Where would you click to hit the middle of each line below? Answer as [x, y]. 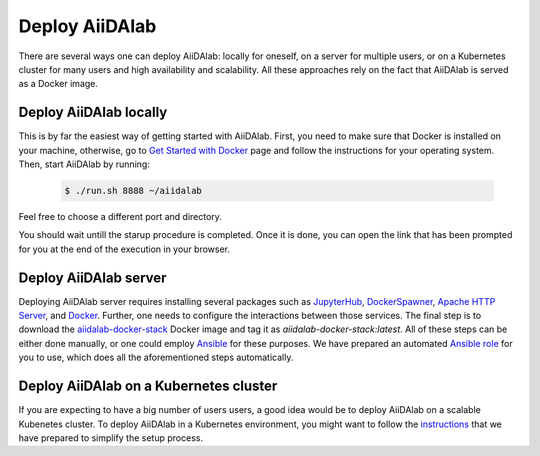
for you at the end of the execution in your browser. [124, 249]
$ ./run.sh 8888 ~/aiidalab [133, 190]
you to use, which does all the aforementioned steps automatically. [156, 357]
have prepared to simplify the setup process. [111, 437]
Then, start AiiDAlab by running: [84, 164]
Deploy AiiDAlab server [92, 277]
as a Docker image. [58, 84]
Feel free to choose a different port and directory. [120, 216]
